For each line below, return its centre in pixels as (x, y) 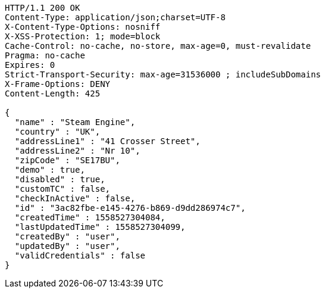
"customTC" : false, (62, 189)
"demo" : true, (50, 170)
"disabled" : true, (60, 179)
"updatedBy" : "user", (67, 246)
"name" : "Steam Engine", (75, 122)
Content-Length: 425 (53, 93)
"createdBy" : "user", (67, 236)
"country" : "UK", (57, 132)
